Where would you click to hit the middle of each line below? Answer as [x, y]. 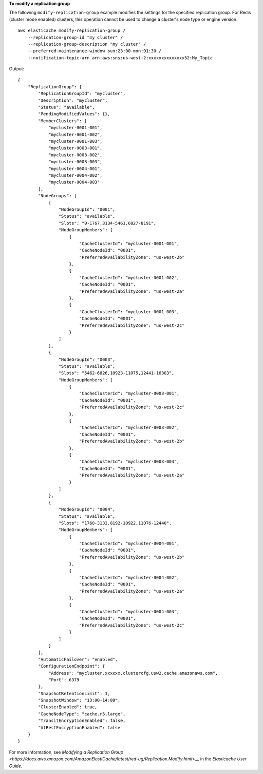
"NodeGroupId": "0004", [87, 510]
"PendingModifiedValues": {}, [74, 114]
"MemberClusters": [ [63, 121]
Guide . [16, 766]
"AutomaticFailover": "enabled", [78, 659]
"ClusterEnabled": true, [68, 707]
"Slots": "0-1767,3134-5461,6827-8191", [108, 223]
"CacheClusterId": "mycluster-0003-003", [129, 462]
